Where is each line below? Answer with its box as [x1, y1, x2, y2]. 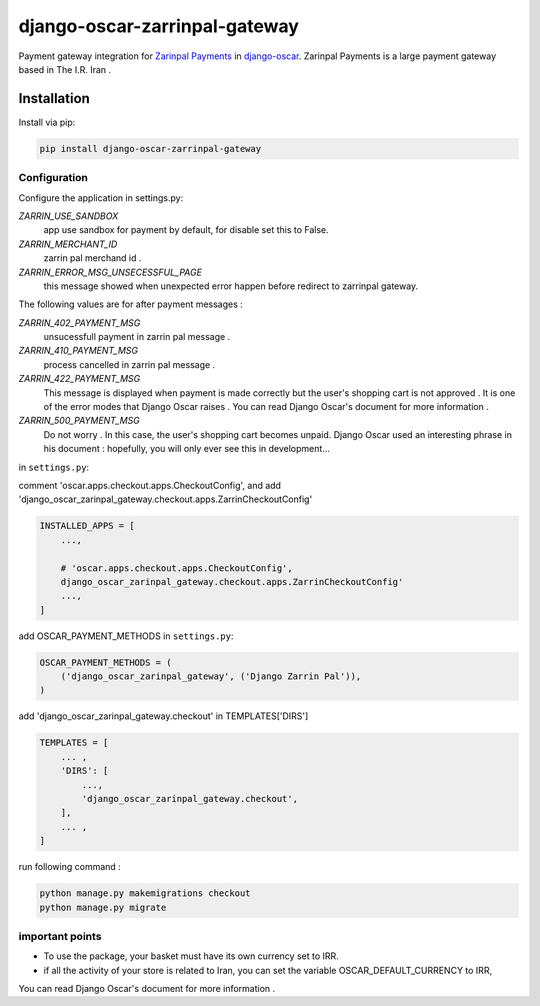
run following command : [18, 861, 122, 873]
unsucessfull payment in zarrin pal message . [43, 331, 231, 343]
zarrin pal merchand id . [43, 252, 142, 264]
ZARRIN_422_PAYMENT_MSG [18, 373, 141, 385]
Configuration [18, 171, 89, 185]
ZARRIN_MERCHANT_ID [18, 238, 118, 250]
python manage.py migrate [39, 901, 167, 913]
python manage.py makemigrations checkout [39, 888, 251, 899]
